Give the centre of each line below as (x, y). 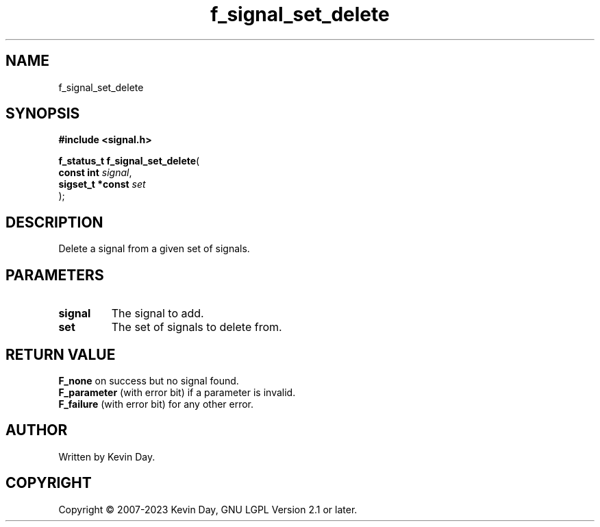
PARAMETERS (55, 275)
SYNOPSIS (43, 114)
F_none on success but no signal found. (149, 380)
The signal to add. (158, 314)
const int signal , (95, 173)
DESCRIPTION (54, 222)
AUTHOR (37, 430)
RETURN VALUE (61, 354)
